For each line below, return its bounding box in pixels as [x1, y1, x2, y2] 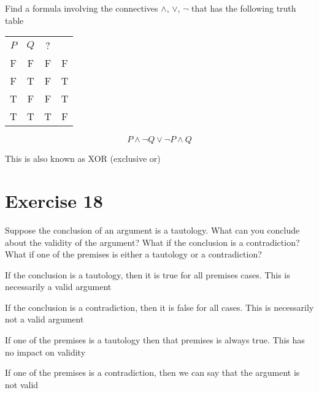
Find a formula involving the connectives [5, 2, 158, 14]
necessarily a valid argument [5, 280, 112, 293]
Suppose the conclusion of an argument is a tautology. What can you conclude [5, 223, 300, 236]
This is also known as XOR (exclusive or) [5, 152, 161, 165]
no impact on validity [5, 345, 86, 358]
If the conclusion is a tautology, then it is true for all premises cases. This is [5, 268, 290, 281]
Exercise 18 [5, 188, 103, 213]
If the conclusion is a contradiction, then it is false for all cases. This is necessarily [5, 300, 314, 313]
